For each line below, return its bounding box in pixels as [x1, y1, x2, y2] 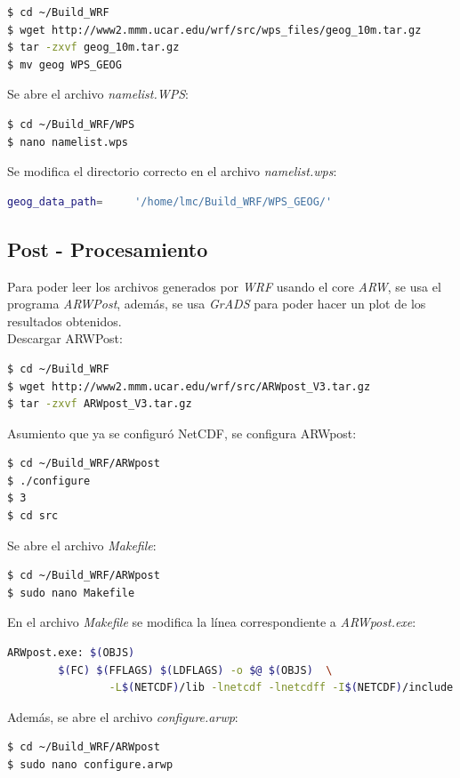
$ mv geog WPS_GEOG [7, 58, 122, 71]
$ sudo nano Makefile [7, 586, 135, 599]
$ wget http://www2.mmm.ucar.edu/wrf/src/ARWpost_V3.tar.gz [7, 380, 371, 393]
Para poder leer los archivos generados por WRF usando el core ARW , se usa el [7, 277, 441, 295]
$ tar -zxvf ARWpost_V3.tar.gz [7, 397, 192, 411]
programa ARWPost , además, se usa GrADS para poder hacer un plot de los [7, 294, 426, 313]
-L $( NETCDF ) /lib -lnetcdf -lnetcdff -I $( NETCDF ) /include [109, 681, 454, 694]
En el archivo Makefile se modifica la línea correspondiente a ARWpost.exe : [7, 613, 416, 631]
